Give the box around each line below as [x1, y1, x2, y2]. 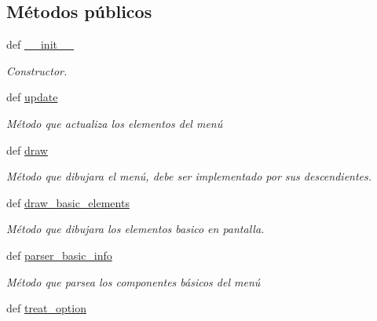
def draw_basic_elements [6, 194, 130, 210]
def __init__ [6, 36, 74, 53]
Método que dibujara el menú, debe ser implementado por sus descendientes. [6, 168, 372, 184]
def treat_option [6, 300, 86, 316]
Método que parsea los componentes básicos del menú [6, 273, 261, 290]
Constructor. [6, 62, 68, 78]
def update [6, 89, 58, 105]
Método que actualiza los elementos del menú [6, 115, 223, 131]
